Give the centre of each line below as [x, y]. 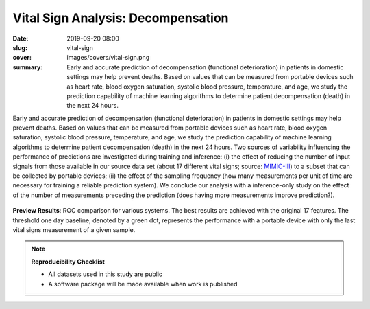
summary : [28, 67]
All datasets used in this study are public [106, 274]
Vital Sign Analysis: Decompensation [121, 18]
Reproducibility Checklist [68, 262]
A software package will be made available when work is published [143, 284]
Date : [21, 38]
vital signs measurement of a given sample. [74, 229]
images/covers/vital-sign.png [108, 58]
